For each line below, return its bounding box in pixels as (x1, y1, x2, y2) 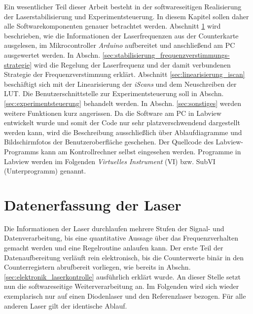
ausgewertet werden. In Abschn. (4, 49, 101, 60)
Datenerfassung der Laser (4, 194, 181, 214)
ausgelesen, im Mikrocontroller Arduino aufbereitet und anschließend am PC (4, 40, 235, 50)
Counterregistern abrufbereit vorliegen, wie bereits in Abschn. (4, 262, 191, 272)
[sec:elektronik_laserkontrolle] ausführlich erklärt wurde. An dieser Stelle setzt (4, 271, 241, 281)
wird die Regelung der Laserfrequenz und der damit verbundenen (34, 59, 231, 70)
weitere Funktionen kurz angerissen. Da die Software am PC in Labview (4, 107, 221, 118)
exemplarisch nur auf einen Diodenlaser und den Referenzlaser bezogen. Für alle (4, 290, 246, 301)
